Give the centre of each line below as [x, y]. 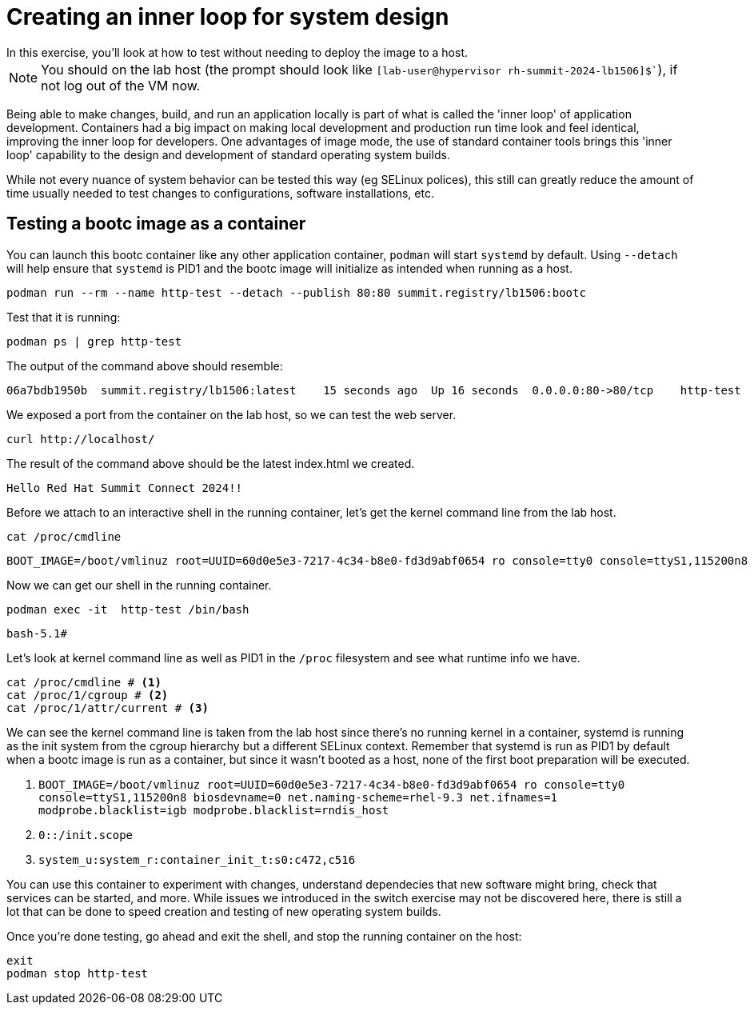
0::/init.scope [86, 835]
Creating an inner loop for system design [228, 17]
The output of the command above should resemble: [145, 366]
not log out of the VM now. [121, 85]
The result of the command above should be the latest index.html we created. [211, 463]
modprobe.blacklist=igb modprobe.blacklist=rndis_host [214, 810]
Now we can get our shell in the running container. [139, 585]
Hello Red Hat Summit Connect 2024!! [125, 488]
